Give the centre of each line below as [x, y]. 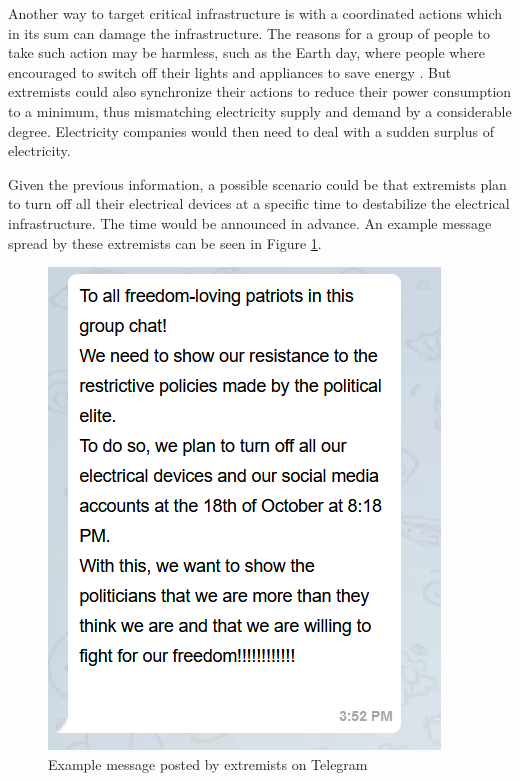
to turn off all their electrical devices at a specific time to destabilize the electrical [259, 203]
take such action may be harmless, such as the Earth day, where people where [247, 52]
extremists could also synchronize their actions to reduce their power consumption [260, 91]
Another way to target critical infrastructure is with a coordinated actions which [255, 13]
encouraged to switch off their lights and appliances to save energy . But [230, 71]
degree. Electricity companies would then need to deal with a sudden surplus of [251, 130]
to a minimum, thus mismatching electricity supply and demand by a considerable [260, 110]
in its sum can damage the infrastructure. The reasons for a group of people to [249, 32]
